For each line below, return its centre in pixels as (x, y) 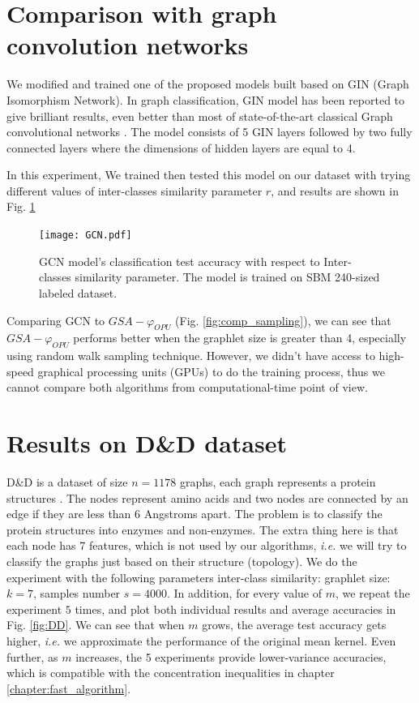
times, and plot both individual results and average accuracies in (235, 609)
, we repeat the (373, 593)
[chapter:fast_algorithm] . (69, 688)
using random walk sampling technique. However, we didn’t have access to (191, 356)
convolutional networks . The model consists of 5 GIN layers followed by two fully (209, 132)
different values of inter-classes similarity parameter (135, 190)
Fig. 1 (21, 206)
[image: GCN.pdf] (86, 236)
